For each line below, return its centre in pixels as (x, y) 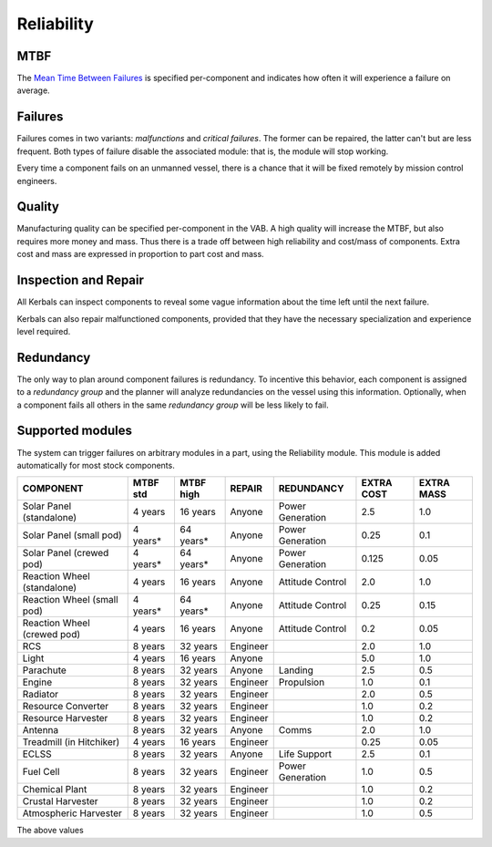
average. (33, 90)
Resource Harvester (65, 718)
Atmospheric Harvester (72, 813)
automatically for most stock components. (96, 465)
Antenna (41, 730)
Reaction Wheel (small (70, 600)
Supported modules (74, 431)
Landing (296, 670)
